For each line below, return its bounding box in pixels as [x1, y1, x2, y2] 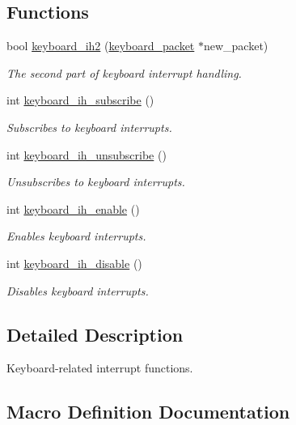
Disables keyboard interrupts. [6, 282, 149, 299]
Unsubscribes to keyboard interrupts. [6, 173, 185, 190]
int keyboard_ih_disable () [6, 254, 142, 271]
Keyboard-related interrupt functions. [6, 359, 193, 376]
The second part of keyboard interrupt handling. [6, 64, 242, 81]
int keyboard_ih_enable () [6, 200, 140, 217]
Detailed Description [6, 321, 184, 346]
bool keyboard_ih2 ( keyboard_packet [6, 37, 195, 54]
